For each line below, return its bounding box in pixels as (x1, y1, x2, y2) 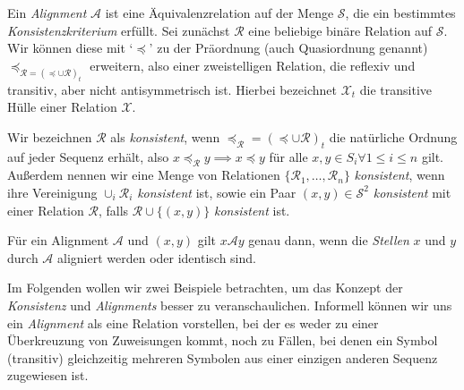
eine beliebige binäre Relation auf (248, 21, 433, 39)
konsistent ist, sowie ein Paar (137, 182, 296, 201)
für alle (269, 147, 308, 165)
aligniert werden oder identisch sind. (56, 248, 256, 267)
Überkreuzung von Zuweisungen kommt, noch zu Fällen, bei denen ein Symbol (7, 331, 438, 350)
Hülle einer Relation (7, 97, 117, 116)
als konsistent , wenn (110, 127, 220, 146)
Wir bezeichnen (7, 127, 92, 146)
